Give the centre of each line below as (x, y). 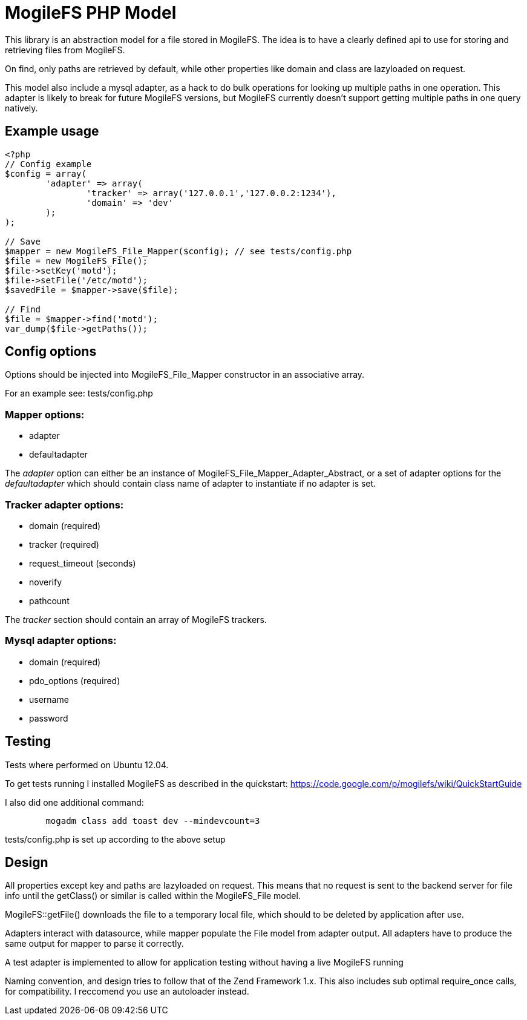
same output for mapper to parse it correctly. (94, 944)
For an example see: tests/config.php (79, 393)
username (49, 699)
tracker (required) (64, 544)
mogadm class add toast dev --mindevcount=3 (153, 821)
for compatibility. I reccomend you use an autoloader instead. (127, 992)
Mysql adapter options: (61, 641)
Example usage (52, 131)
